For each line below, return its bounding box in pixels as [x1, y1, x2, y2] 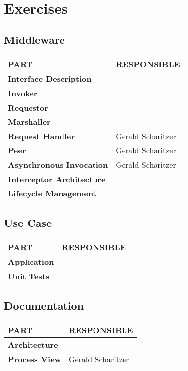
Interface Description [8, 73, 92, 84]
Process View [8, 353, 61, 365]
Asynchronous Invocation [8, 158, 108, 170]
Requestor [8, 101, 48, 113]
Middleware [4, 32, 65, 47]
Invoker [8, 87, 38, 99]
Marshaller [8, 115, 51, 127]
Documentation [4, 298, 84, 313]
